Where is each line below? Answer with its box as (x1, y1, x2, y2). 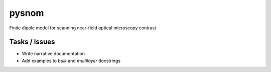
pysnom (9, 7, 44, 18)
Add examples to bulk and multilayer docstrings (22, 58, 120, 64)
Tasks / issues (9, 38, 55, 46)
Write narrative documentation (22, 51, 85, 57)
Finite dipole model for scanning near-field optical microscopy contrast (9, 25, 157, 31)
